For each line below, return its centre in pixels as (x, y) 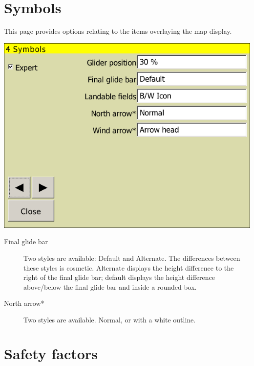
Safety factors (51, 353)
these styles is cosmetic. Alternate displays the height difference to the (129, 267)
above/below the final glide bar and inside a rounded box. (110, 286)
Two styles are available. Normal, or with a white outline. (110, 319)
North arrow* (24, 303)
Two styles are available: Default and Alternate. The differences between (132, 258)
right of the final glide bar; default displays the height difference (119, 277)
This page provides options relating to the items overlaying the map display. (118, 31)
